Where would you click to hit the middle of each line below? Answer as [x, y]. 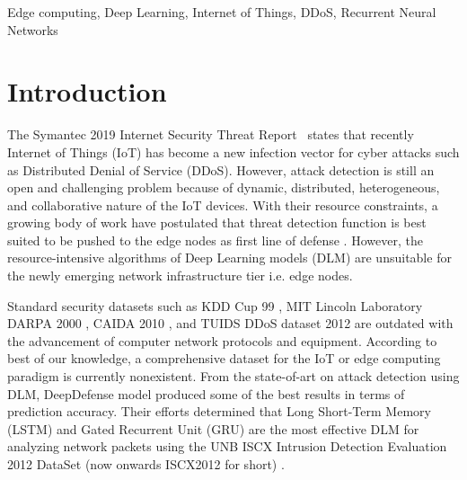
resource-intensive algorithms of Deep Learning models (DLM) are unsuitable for [229, 258]
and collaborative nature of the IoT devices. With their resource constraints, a [223, 204]
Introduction [87, 91]
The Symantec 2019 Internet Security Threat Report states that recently [211, 134]
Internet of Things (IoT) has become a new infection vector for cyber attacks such [233, 151]
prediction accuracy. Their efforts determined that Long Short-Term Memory [219, 411]
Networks [33, 29]
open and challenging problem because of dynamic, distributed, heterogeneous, [224, 187]
